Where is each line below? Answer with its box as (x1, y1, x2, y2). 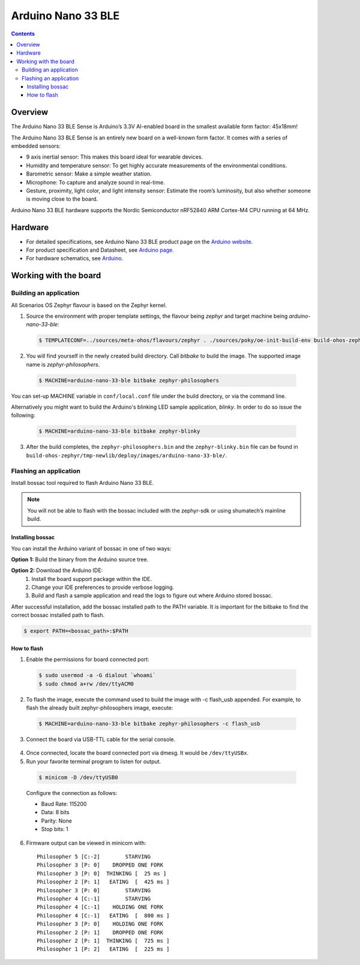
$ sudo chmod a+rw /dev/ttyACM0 (38, 680, 134, 687)
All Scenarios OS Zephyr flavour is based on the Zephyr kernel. (11, 301, 167, 309)
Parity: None (41, 817, 72, 824)
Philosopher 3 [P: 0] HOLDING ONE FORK (37, 921, 164, 928)
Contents (11, 30, 35, 37)
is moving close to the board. (26, 195, 98, 202)
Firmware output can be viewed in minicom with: (26, 839, 146, 847)
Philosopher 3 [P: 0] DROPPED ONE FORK (37, 862, 164, 868)
